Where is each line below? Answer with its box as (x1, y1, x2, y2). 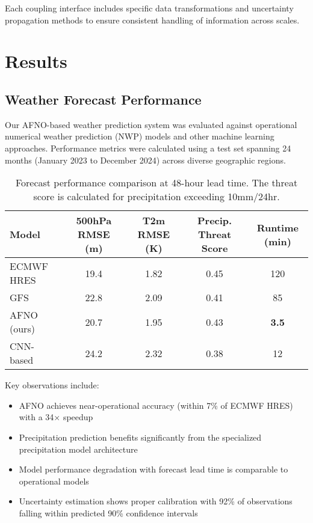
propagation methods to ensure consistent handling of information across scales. (5, 13, 300, 26)
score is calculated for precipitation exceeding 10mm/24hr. (33, 189, 280, 204)
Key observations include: (5, 379, 99, 391)
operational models (19, 474, 89, 487)
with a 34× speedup (19, 411, 93, 423)
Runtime (256, 220, 299, 234)
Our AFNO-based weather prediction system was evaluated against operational (5, 118, 297, 130)
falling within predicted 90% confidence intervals (19, 506, 198, 519)
